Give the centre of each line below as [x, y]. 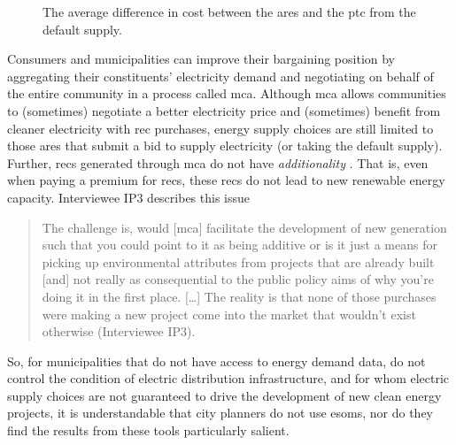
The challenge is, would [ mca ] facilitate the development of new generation [244, 227]
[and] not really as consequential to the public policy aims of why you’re [238, 279]
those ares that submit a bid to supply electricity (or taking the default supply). [225, 146]
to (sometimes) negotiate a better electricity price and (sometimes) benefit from [224, 110]
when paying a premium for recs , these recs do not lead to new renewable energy [226, 180]
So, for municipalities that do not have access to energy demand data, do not [216, 361]
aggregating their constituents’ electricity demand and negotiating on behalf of [220, 76]
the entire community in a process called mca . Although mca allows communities [227, 93]
